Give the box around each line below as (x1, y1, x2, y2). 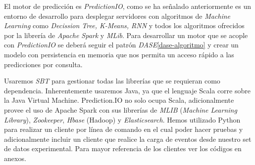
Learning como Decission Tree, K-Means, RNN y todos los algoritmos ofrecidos (4, 20, 245, 31)
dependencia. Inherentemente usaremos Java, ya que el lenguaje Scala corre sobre (4, 85, 251, 95)
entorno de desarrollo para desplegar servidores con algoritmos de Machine (4, 10, 231, 21)
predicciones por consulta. (4, 59, 83, 69)
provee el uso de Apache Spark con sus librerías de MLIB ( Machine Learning (4, 104, 237, 115)
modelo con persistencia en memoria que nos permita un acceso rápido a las (4, 49, 234, 59)
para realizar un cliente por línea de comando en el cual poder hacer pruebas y (4, 124, 243, 134)
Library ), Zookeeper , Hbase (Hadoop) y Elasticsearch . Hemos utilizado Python (4, 114, 241, 124)
